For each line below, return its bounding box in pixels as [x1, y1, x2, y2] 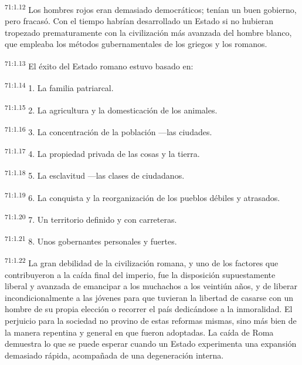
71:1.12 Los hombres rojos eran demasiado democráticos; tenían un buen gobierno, [5, 2, 297, 15]
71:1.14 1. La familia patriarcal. [5, 80, 114, 93]
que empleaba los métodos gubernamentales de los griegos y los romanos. [5, 38, 267, 50]
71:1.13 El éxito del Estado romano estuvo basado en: [5, 58, 194, 72]
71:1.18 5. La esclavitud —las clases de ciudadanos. [5, 168, 185, 181]
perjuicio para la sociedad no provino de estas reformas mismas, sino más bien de [5, 314, 297, 326]
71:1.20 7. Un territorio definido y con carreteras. [5, 211, 177, 225]
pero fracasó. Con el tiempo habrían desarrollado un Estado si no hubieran [5, 15, 274, 27]
